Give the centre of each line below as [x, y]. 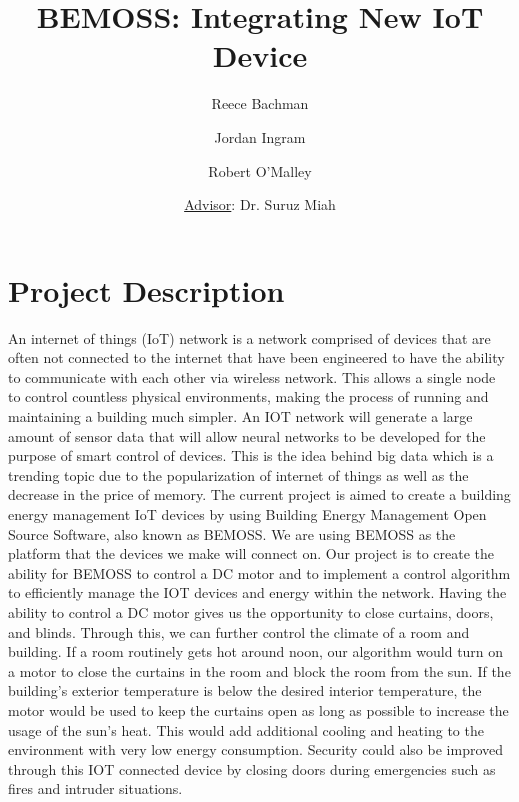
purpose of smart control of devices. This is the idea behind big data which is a [251, 455]
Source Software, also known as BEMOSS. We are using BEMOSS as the [232, 533]
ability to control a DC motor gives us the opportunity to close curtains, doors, [251, 611]
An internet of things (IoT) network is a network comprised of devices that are [249, 337]
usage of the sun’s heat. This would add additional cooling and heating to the [246, 729]
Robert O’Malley [260, 170]
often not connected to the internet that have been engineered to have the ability [256, 357]
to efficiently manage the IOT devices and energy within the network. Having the [257, 592]
